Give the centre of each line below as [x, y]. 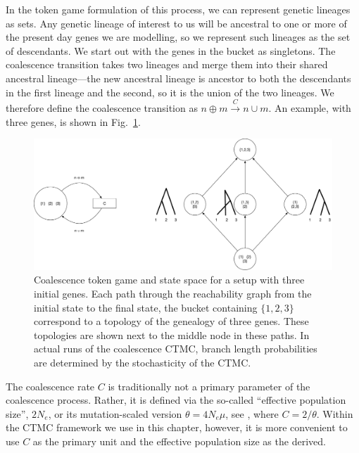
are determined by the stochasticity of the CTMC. [143, 363]
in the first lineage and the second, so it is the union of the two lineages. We [170, 92]
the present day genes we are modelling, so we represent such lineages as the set [178, 37]
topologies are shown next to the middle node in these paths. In [172, 334]
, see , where [252, 413]
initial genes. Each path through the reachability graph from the [173, 294]
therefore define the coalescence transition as [102, 107]
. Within [335, 413]
